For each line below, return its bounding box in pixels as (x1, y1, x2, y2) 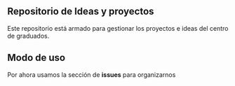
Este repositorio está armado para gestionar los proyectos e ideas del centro (7, 24, 229, 32)
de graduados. (7, 31, 50, 40)
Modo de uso (7, 52, 65, 64)
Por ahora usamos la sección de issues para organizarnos (7, 70, 176, 79)
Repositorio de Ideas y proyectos (7, 6, 154, 17)
